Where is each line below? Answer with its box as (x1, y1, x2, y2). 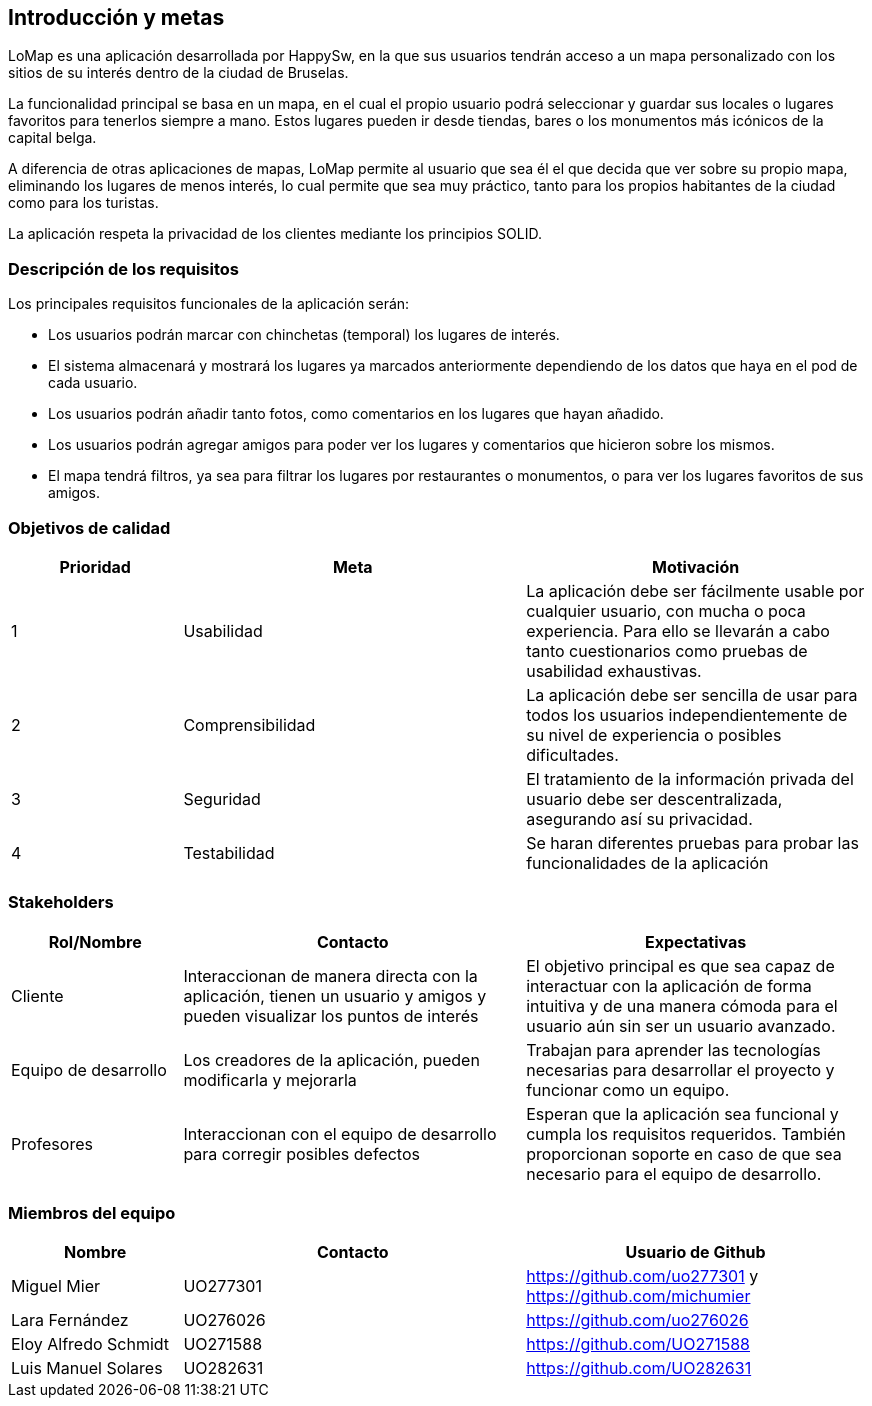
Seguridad (183, 788, 261, 809)
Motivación (652, 556, 740, 577)
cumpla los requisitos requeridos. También (526, 1123, 846, 1144)
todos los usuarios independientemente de (526, 704, 848, 725)
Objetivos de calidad (8, 517, 171, 538)
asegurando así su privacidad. (526, 808, 753, 829)
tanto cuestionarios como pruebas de (526, 640, 808, 661)
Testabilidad (183, 842, 275, 863)
